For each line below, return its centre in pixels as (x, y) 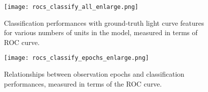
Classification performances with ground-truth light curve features (104, 23)
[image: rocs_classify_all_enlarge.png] (71, 7)
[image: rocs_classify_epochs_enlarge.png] (77, 58)
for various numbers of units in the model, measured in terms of (101, 32)
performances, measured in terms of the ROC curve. (83, 83)
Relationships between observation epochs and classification (94, 74)
